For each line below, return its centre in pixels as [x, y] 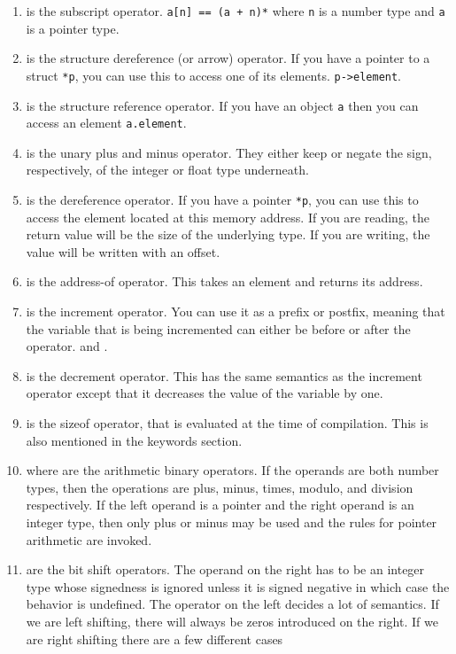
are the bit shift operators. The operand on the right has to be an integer [225, 569]
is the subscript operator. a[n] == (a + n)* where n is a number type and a [236, 11]
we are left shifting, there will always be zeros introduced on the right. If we [232, 621]
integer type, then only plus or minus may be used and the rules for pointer [232, 522]
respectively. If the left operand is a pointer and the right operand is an [220, 505]
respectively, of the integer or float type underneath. [167, 170]
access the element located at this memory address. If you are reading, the [228, 217]
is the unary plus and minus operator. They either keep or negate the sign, [229, 152]
